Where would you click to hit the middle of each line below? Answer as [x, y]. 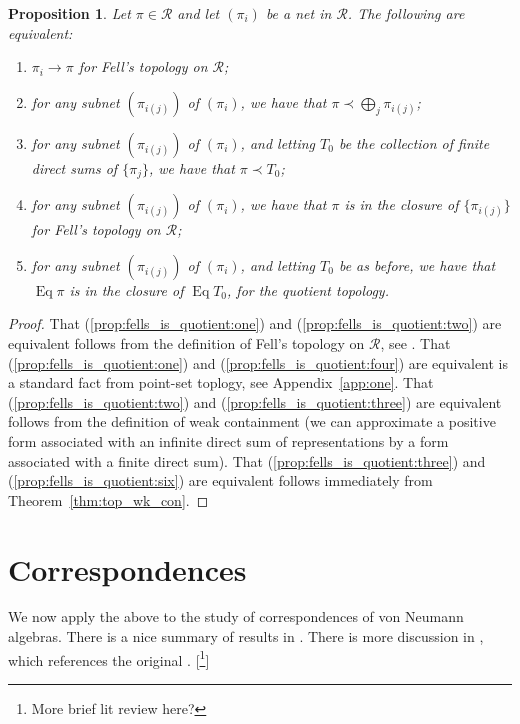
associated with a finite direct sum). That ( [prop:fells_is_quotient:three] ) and [247, 460]
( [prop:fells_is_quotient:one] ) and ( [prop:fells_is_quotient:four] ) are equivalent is [258, 362]
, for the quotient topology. [308, 289]
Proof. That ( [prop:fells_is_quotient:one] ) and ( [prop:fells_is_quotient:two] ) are [255, 323]
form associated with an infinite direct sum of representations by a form [228, 440]
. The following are [406, 13]
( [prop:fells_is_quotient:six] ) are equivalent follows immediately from [220, 480]
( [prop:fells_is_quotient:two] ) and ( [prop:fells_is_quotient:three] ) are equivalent [255, 401]
